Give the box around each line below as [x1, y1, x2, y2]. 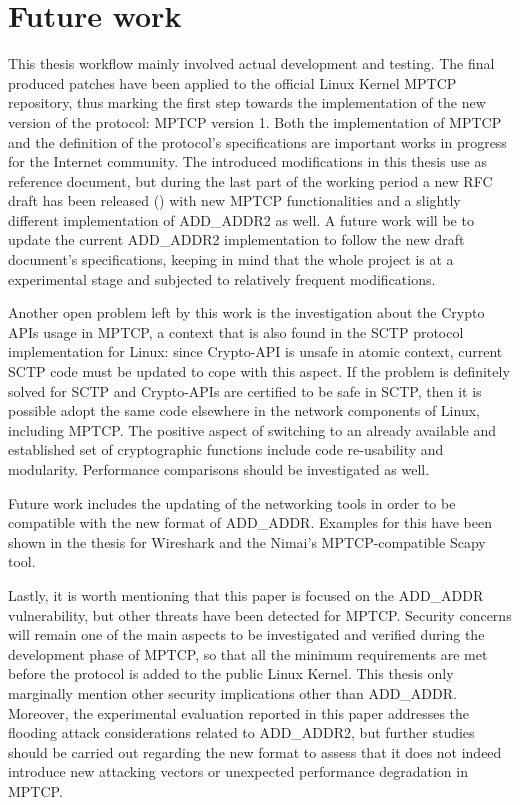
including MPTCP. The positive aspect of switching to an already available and [8, 419, 496, 440]
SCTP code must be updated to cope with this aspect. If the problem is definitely [8, 361, 510, 382]
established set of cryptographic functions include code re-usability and [8, 439, 444, 460]
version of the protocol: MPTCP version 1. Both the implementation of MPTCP [8, 111, 502, 132]
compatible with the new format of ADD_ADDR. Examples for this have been [8, 512, 493, 533]
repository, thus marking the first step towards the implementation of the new [8, 92, 486, 113]
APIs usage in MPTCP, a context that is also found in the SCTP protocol [8, 321, 464, 342]
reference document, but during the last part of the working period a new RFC [8, 170, 493, 191]
